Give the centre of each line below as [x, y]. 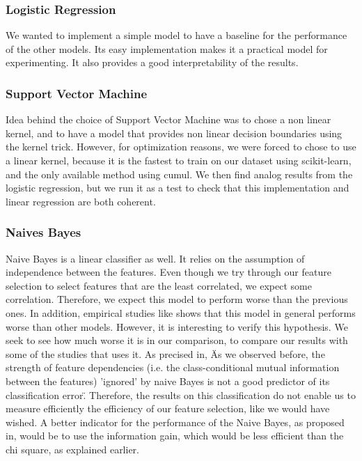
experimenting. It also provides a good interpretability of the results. [152, 62]
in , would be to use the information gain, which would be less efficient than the [175, 436]
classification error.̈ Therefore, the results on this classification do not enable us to [181, 394]
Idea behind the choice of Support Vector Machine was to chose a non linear [168, 119]
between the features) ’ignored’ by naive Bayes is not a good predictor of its [168, 381]
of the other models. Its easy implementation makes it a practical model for [167, 48]
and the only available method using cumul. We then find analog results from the [179, 174]
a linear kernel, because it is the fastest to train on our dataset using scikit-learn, [179, 160]
